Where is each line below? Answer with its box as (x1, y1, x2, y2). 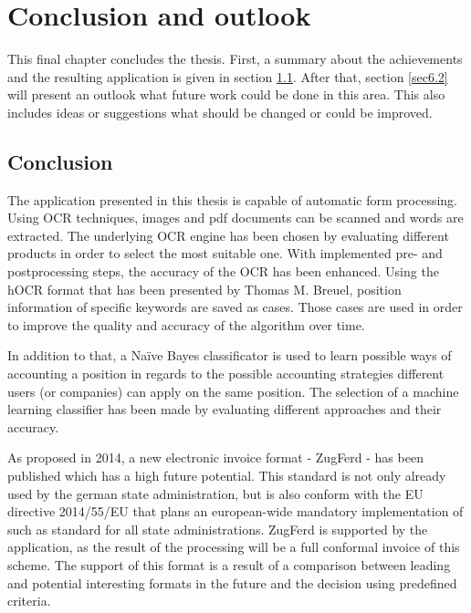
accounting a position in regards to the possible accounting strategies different (7, 364, 445, 383)
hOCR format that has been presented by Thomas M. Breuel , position (7, 279, 402, 298)
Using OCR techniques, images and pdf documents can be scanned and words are (7, 208, 464, 227)
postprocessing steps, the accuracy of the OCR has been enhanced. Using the (7, 262, 439, 281)
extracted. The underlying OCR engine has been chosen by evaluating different (7, 225, 449, 244)
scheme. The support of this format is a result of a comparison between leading (7, 555, 451, 574)
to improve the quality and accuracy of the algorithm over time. (7, 315, 365, 334)
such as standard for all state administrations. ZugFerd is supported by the (7, 519, 428, 538)
